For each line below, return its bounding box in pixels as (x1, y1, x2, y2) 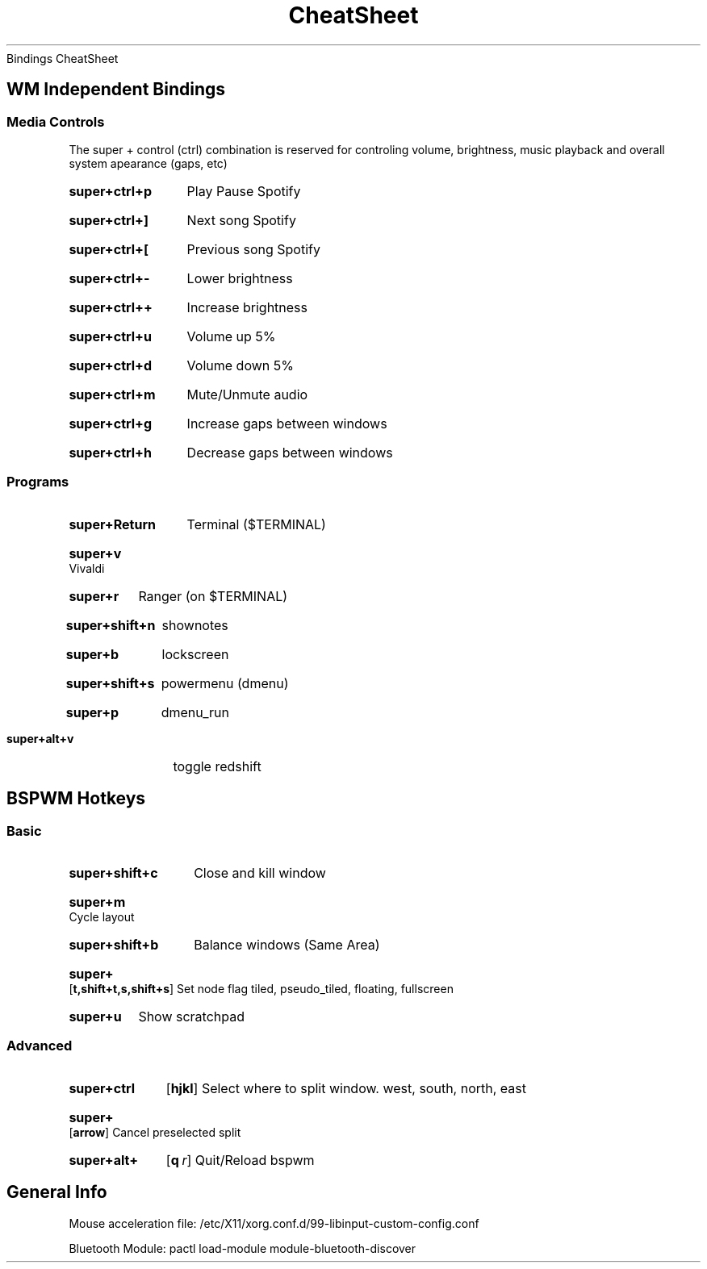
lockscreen (161, 645, 229, 662)
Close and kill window (194, 864, 326, 881)
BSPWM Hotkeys (6, 788, 146, 809)
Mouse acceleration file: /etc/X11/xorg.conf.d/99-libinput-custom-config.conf (69, 1216, 479, 1230)
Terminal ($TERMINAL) (186, 516, 326, 532)
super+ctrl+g (69, 415, 153, 432)
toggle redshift (173, 758, 261, 774)
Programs (6, 474, 69, 490)
